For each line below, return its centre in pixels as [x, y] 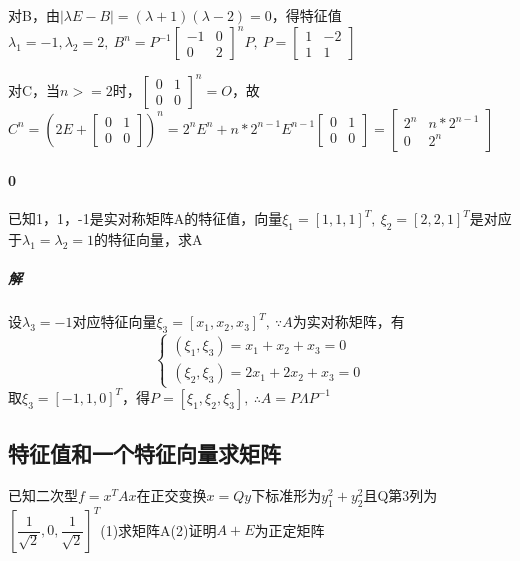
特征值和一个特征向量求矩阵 [144, 453]
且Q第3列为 [400, 494]
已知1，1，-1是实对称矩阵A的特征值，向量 [145, 218]
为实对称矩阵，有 [348, 321]
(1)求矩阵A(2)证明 [158, 529]
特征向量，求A [155, 239]
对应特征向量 [114, 321]
